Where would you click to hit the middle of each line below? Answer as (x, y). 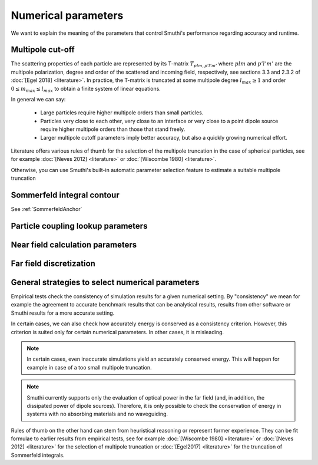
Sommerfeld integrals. (38, 455)
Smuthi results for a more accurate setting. (63, 313)
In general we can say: (38, 100)
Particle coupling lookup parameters (79, 226)
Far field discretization (53, 263)
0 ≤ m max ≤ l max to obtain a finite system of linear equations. (86, 89)
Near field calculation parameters (74, 245)
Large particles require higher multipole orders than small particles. (122, 113)
